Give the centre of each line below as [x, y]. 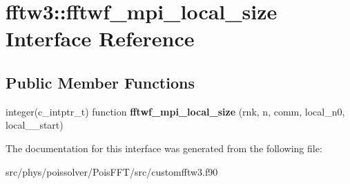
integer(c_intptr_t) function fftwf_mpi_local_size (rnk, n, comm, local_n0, [175, 111]
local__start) [35, 125]
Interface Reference [100, 38]
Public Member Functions [100, 82]
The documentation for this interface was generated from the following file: [164, 148]
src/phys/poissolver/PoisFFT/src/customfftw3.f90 [112, 171]
